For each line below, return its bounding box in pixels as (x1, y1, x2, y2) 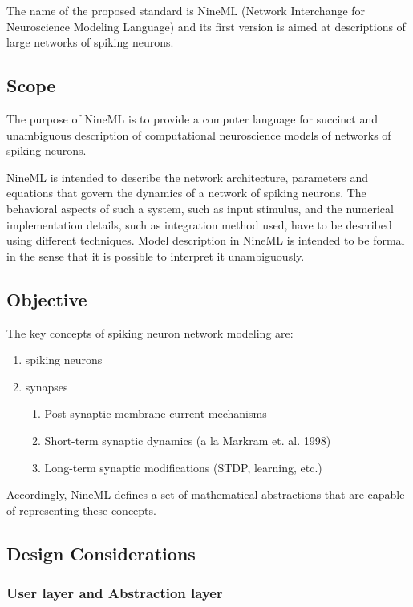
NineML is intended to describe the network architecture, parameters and (6, 168, 368, 185)
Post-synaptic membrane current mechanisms (44, 405, 267, 422)
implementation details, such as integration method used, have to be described (6, 216, 392, 233)
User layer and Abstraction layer (6, 582, 223, 602)
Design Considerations (6, 540, 196, 565)
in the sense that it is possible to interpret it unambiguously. (6, 247, 305, 264)
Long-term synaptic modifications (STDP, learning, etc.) (44, 459, 322, 475)
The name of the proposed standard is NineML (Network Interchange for (6, 2, 366, 18)
